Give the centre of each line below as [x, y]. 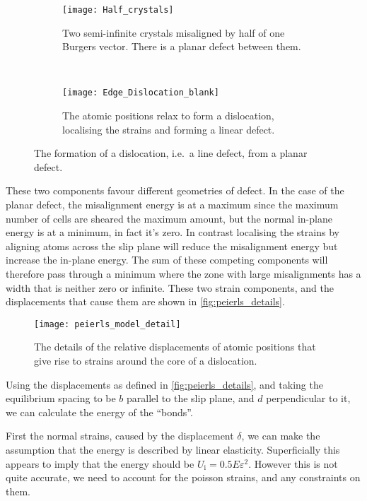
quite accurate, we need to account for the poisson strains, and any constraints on [183, 477]
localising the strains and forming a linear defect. [169, 129]
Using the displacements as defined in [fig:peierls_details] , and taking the [164, 384]
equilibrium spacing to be [61, 398]
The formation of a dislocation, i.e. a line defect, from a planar [171, 153]
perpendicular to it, [308, 398]
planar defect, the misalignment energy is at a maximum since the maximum [172, 205]
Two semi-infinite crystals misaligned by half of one [174, 32]
